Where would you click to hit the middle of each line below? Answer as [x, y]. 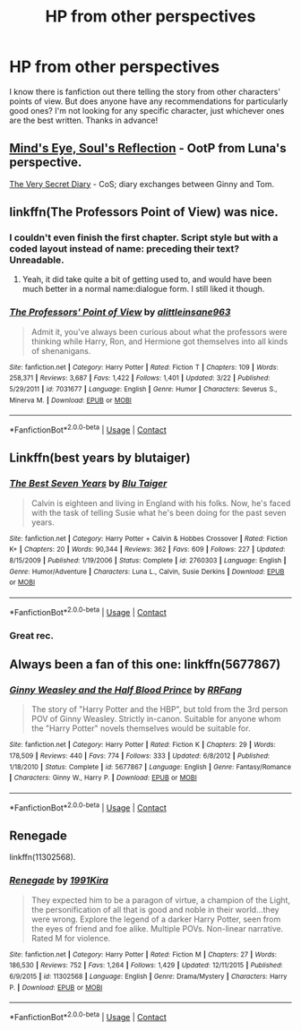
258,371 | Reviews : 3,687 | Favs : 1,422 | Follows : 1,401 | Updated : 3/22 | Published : [140, 378]
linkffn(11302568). [43, 857]
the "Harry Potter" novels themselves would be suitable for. [141, 728]
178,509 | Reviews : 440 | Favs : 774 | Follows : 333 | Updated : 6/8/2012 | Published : [140, 756]
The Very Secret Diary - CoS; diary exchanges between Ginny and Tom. [142, 184]
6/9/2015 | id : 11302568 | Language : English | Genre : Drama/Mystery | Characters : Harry [148, 976]
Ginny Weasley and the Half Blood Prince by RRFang [126, 690]
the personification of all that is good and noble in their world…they [155, 909]
